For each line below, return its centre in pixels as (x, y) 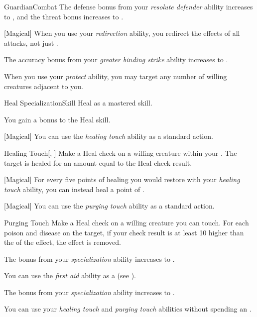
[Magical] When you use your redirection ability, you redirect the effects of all (122, 33)
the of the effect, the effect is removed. (63, 242)
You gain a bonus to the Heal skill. (57, 119)
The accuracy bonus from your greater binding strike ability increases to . (116, 59)
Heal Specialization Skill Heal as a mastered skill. (78, 103)
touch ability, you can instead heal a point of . (74, 189)
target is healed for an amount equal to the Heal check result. (98, 162)
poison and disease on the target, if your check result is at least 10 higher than (124, 232)
